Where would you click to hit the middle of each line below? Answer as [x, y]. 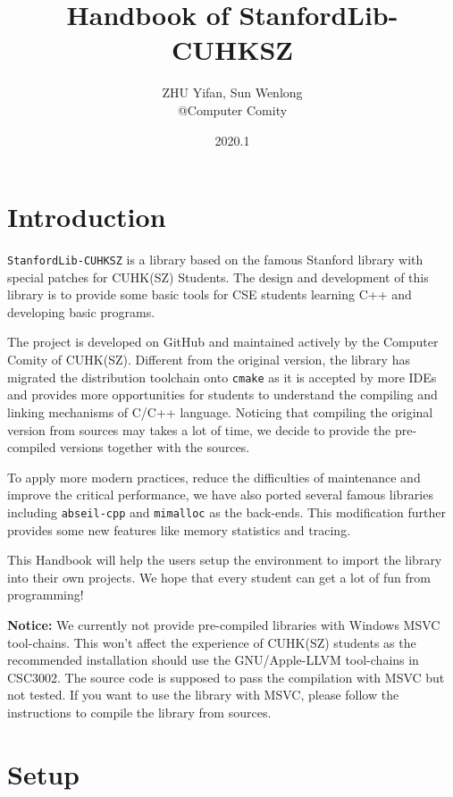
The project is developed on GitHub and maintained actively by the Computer [223, 342]
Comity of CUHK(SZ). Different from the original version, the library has [209, 360]
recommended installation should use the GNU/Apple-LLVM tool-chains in [213, 660]
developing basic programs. [81, 311]
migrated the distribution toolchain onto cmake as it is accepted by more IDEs [222, 377]
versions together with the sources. [155, 447]
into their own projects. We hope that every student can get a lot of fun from [219, 577]
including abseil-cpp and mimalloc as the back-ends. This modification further [226, 512]
